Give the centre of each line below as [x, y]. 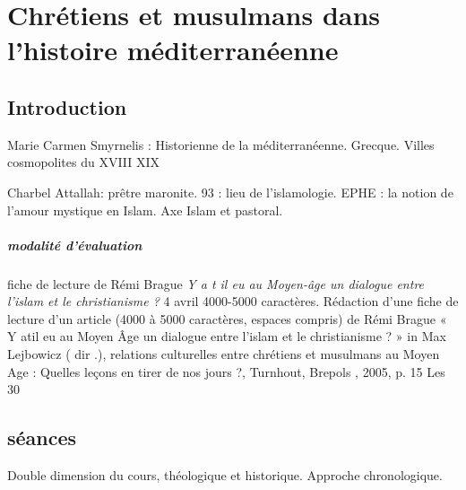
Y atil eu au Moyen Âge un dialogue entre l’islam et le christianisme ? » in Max [227, 336]
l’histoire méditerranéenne [173, 50]
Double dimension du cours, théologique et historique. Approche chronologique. [225, 475]
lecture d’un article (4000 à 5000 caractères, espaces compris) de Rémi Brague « [227, 318]
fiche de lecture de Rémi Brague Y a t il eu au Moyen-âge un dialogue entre [216, 283]
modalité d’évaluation [75, 245]
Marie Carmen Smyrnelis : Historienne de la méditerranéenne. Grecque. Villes [221, 144]
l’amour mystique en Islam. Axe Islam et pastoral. [145, 210]
